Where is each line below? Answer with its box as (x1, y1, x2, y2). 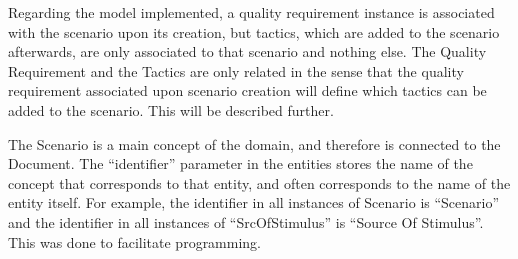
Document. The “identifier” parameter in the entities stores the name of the (8, 153, 473, 174)
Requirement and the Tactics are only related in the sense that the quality (8, 60, 464, 81)
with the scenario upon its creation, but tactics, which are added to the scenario (8, 21, 500, 42)
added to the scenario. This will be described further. (8, 99, 334, 120)
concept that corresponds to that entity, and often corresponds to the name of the (8, 172, 511, 193)
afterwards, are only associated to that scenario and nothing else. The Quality (8, 41, 487, 62)
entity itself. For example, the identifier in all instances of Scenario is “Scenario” (8, 192, 500, 213)
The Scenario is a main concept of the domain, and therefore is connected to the (8, 133, 501, 154)
